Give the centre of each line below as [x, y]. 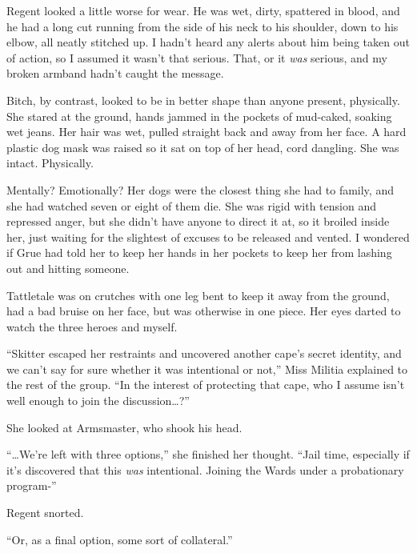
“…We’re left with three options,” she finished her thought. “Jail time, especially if [208, 454]
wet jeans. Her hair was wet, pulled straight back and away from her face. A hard [206, 132]
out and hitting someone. [68, 268]
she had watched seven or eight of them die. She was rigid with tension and [191, 205]
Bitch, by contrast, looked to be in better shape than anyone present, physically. [203, 100]
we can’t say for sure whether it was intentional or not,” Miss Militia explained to [207, 369]
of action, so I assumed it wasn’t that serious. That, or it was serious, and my [197, 57]
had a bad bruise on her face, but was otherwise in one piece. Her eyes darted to [204, 311]
